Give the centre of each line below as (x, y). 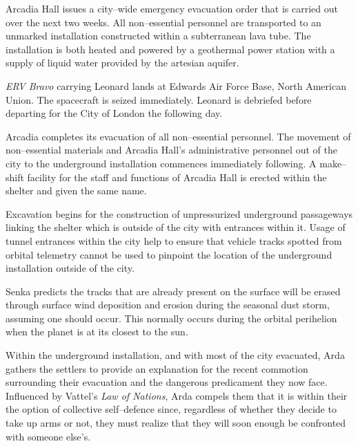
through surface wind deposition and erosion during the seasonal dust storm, (168, 305)
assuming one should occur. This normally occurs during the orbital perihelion (171, 318)
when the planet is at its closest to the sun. (97, 332)
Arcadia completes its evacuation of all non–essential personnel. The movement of (178, 136)
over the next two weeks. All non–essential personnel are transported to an (163, 22)
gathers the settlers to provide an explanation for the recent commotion (157, 368)
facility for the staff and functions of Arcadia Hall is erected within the (177, 177)
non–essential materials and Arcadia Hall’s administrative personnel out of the (171, 150)
